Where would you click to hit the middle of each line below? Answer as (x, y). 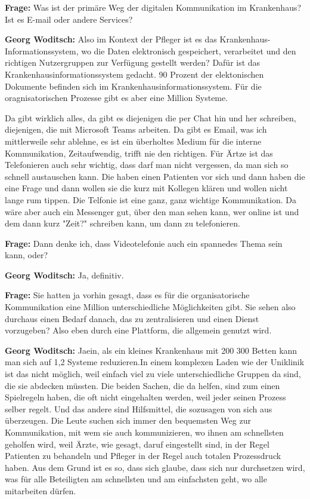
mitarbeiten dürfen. (41, 490)
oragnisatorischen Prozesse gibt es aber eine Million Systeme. (117, 98)
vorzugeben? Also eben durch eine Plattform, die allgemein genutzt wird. (138, 330)
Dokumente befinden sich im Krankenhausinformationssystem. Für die (133, 86)
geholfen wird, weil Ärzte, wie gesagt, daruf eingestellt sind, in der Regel (137, 444)
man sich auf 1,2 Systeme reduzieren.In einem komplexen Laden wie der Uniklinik (155, 362)
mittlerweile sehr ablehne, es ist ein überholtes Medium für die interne (133, 141)
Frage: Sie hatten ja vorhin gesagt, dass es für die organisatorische (127, 295)
